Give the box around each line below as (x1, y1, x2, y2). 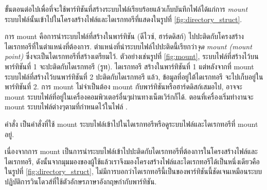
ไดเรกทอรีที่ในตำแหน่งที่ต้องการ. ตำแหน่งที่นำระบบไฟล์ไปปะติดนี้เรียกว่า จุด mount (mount (5, 41, 252, 51)
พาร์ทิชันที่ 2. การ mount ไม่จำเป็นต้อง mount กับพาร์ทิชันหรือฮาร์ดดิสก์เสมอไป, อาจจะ (5, 81, 242, 92)
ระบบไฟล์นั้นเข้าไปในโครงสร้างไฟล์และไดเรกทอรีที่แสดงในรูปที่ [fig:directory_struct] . (5, 13, 242, 24)
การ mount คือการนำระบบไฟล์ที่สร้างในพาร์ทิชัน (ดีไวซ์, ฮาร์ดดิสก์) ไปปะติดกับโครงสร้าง (5, 31, 244, 42)
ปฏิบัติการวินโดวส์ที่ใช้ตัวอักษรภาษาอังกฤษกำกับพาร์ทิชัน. (5, 176, 157, 186)
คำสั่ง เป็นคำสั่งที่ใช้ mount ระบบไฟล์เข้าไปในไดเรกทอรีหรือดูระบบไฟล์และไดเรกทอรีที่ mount (5, 118, 258, 129)
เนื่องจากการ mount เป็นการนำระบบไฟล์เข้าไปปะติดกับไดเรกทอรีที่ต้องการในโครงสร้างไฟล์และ (5, 146, 258, 157)
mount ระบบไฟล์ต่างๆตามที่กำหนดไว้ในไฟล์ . (5, 101, 128, 112)
